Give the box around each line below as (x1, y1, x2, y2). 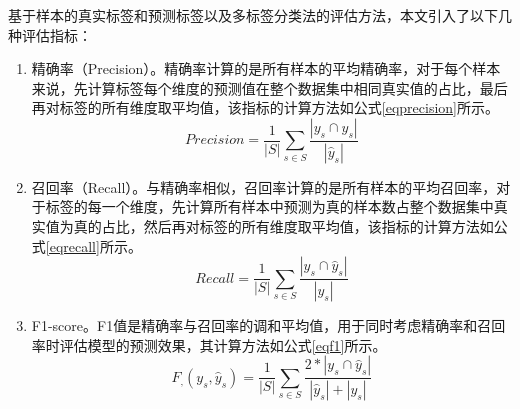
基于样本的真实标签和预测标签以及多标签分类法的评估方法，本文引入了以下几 (8, 5, 512, 25)
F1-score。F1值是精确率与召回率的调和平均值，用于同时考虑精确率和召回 (31, 315, 506, 336)
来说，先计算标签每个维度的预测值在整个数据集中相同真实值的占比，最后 (31, 77, 508, 98)
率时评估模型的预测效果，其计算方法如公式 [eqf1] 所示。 (31, 334, 387, 355)
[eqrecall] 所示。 (45, 235, 142, 256)
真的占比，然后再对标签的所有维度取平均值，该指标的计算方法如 (73, 216, 494, 237)
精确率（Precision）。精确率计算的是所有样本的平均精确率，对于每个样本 (31, 58, 501, 79)
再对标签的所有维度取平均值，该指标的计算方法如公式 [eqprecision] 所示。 (31, 97, 499, 118)
